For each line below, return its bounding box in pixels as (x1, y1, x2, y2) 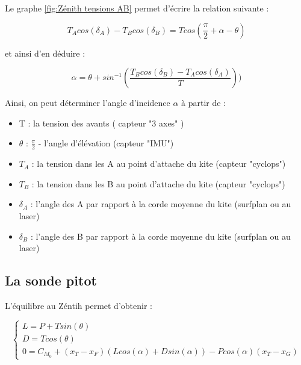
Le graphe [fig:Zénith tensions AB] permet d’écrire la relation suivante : (5, 2, 269, 14)
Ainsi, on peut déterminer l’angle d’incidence (5, 96, 170, 109)
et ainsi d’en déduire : (5, 46, 85, 59)
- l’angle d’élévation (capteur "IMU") (38, 137, 174, 149)
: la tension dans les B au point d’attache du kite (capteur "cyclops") (31, 177, 285, 190)
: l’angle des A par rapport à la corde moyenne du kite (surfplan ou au (30, 198, 291, 210)
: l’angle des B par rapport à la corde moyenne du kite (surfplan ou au (30, 229, 291, 242)
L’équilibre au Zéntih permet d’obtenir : (5, 299, 152, 311)
